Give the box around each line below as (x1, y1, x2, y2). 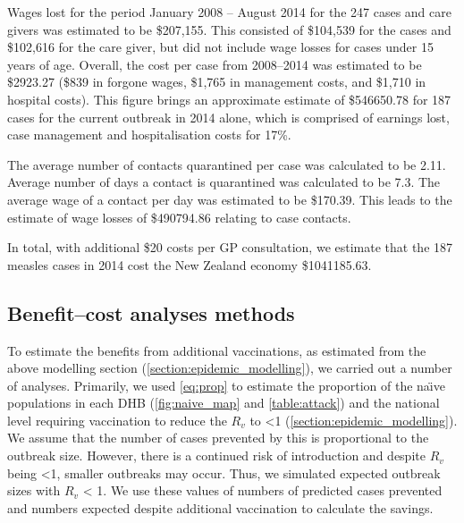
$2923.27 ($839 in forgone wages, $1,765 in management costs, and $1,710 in (7, 72, 426, 91)
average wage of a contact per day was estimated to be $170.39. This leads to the (7, 190, 452, 208)
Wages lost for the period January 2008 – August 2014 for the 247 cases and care (7, 3, 451, 21)
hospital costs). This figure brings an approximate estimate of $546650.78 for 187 (7, 89, 451, 108)
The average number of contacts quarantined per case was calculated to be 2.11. (7, 155, 446, 173)
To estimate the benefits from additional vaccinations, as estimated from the (7, 341, 426, 359)
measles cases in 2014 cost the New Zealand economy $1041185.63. (7, 255, 372, 274)
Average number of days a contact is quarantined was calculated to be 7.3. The (7, 173, 441, 191)
